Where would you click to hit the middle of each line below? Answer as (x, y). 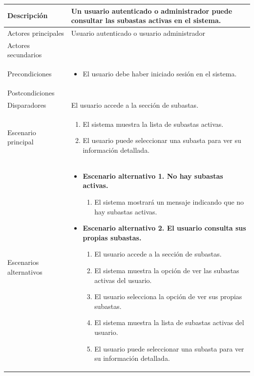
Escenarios (23, 262)
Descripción (28, 15)
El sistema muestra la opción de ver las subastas (167, 270)
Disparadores (27, 105)
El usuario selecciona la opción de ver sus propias (168, 296)
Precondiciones (30, 74)
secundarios (25, 55)
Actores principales (36, 33)
